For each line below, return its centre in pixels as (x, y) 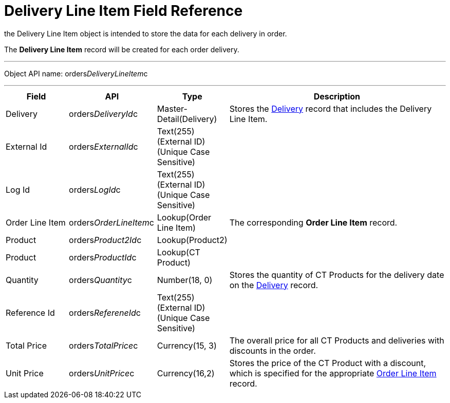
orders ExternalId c (104, 146)
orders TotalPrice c (104, 345)
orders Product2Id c (105, 240)
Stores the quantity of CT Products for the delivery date (337, 275)
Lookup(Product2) (192, 240)
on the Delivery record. (274, 285)
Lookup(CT (179, 252)
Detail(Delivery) (187, 119)
